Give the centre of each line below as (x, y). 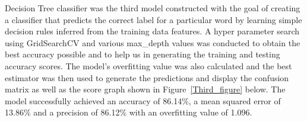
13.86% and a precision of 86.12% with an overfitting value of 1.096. (129, 112)
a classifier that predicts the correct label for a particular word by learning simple (153, 19)
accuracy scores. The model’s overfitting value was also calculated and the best (148, 65)
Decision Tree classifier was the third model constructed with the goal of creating (153, 8)
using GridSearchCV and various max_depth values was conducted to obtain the (153, 42)
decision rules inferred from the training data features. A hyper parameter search (152, 31)
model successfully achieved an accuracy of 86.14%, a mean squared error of (143, 100)
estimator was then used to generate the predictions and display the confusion (147, 77)
